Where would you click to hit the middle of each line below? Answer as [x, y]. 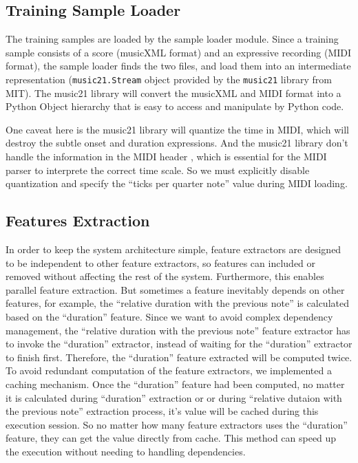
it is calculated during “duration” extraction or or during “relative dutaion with [174, 397]
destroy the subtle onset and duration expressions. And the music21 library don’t [177, 143]
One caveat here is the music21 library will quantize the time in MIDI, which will [177, 129]
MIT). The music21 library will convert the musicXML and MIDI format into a [173, 93]
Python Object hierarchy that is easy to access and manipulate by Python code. [175, 106]
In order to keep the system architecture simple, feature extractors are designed [173, 249]
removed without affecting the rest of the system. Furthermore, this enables [165, 276]
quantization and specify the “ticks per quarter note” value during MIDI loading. [177, 183]
